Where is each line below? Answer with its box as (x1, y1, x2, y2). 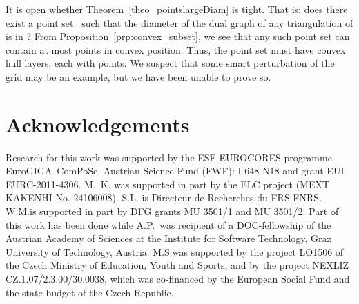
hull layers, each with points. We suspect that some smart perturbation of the (6, 56, 335, 70)
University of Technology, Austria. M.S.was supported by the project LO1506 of (6, 244, 344, 259)
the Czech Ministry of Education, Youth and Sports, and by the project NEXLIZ (6, 258, 349, 272)
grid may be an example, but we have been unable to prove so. (6, 69, 271, 83)
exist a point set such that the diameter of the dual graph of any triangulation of (6, 15, 353, 30)
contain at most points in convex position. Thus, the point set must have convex (6, 42, 346, 57)
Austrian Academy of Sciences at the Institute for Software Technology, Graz (6, 231, 331, 245)
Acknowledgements (6, 110, 190, 138)
